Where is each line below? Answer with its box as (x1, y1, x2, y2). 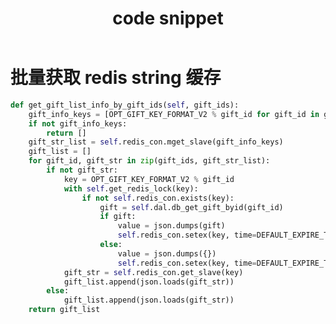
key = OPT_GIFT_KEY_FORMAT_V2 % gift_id (63, 174, 235, 184)
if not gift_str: (46, 165, 118, 176)
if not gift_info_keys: (28, 118, 128, 129)
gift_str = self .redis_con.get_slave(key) (63, 267, 244, 277)
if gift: (99, 212, 137, 222)
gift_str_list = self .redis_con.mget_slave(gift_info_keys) (28, 137, 284, 147)
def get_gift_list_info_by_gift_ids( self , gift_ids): (10, 100, 240, 110)
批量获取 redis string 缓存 (10, 67, 222, 89)
